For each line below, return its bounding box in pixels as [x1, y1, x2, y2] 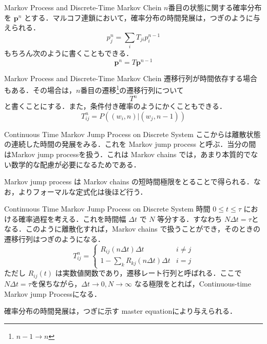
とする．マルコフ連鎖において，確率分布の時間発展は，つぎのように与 [24, 12, 260, 23]
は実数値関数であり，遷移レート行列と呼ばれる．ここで [55, 267, 242, 278]
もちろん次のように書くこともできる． [4, 48, 133, 59]
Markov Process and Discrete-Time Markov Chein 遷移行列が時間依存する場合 [4, 72, 258, 83]
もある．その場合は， [4, 85, 76, 95]
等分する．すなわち [157, 213, 222, 224]
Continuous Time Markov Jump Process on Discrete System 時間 [4, 203, 211, 214]
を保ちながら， [31, 278, 82, 289]
